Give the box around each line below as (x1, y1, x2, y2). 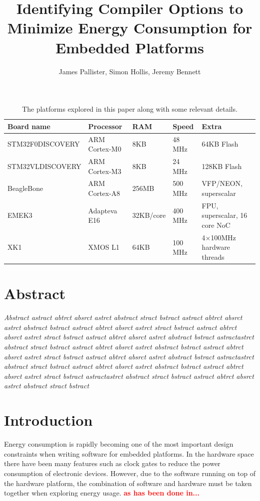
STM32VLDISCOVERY (7, 161, 81, 171)
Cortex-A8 (88, 188, 120, 198)
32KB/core (132, 210, 166, 220)
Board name (7, 121, 50, 131)
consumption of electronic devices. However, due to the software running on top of (4, 468, 256, 478)
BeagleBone (7, 183, 43, 193)
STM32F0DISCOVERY (7, 139, 80, 149)
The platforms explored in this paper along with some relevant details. (22, 104, 238, 114)
